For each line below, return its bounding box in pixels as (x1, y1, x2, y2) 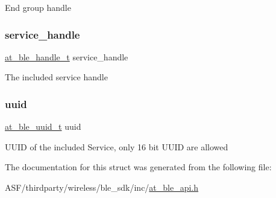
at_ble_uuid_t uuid (5, 120, 81, 133)
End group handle (5, 1, 71, 13)
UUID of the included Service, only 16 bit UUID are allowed (5, 140, 228, 153)
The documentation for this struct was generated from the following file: (5, 161, 272, 173)
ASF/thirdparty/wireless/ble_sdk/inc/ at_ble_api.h (5, 181, 199, 193)
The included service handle (5, 71, 108, 83)
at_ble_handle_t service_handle (5, 50, 128, 63)
